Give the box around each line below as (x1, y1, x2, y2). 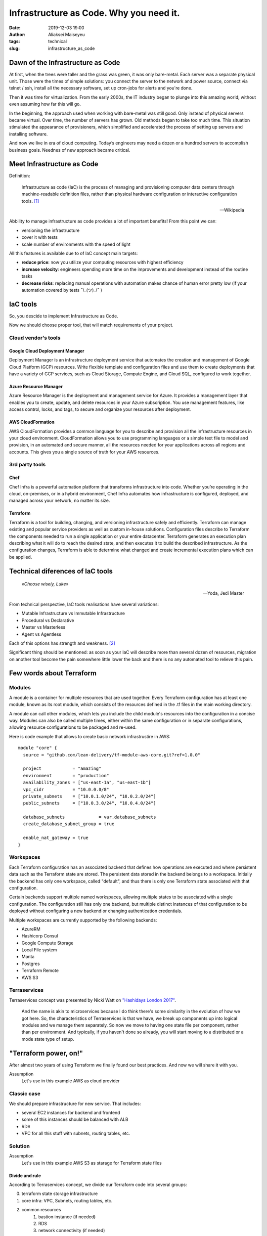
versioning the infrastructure (21, 227, 80, 233)
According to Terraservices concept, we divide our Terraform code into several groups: (9, 1182, 187, 1188)
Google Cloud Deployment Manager (9, 348, 85, 353)
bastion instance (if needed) (38, 1214, 96, 1220)
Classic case (9, 1090, 41, 1097)
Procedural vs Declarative (21, 617, 74, 623)
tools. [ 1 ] (21, 198, 39, 204)
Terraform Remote (21, 968, 59, 973)
